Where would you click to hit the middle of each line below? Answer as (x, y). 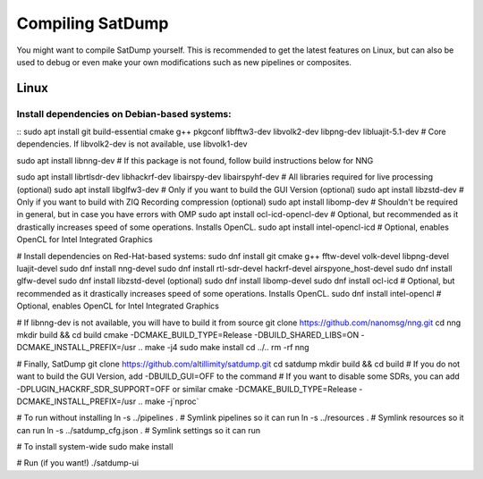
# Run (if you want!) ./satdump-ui (77, 463)
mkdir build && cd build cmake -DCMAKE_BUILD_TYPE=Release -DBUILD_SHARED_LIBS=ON (188, 334)
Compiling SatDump (93, 23)
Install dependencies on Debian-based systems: (124, 113)
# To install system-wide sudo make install (95, 447)
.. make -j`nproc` (169, 401)
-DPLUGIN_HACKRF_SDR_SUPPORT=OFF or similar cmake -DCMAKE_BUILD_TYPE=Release (187, 389)
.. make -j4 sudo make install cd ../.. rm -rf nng (224, 348)
